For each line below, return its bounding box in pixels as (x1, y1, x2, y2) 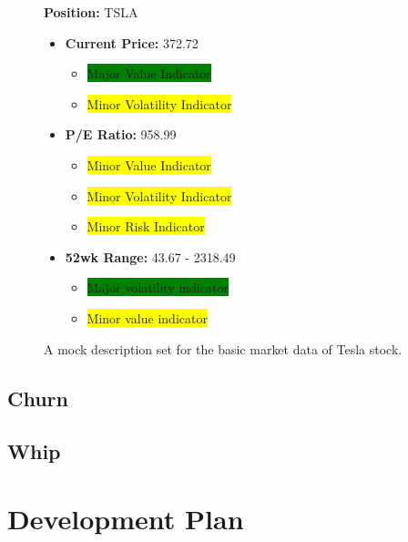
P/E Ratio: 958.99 (65, 125, 177, 144)
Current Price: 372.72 (65, 33, 199, 52)
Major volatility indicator (87, 278, 229, 297)
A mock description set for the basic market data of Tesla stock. (44, 339, 403, 358)
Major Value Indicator (87, 64, 211, 83)
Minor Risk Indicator (87, 217, 205, 236)
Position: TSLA (44, 3, 138, 21)
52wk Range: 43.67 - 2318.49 (65, 247, 236, 266)
